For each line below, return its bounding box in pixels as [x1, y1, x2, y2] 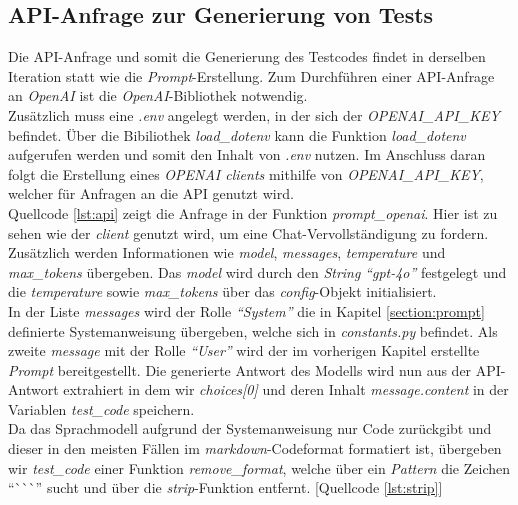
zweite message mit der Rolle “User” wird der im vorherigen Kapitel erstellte [8, 340, 480, 361]
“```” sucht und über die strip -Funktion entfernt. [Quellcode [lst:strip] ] [8, 477, 443, 498]
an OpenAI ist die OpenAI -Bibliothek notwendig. [8, 85, 308, 106]
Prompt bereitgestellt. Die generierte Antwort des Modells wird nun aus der [8, 359, 472, 380]
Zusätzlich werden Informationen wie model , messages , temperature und [8, 242, 446, 263]
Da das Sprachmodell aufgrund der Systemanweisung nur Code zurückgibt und [8, 418, 492, 439]
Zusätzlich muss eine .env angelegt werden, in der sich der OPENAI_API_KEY [8, 104, 500, 125]
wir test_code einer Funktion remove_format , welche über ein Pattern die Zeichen [8, 457, 510, 478]
